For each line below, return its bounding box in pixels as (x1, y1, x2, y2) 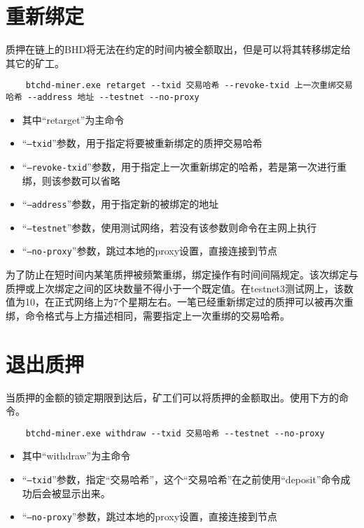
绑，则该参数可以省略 (22, 173, 120, 187)
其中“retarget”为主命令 (22, 112, 125, 127)
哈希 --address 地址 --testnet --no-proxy (6, 92, 199, 102)
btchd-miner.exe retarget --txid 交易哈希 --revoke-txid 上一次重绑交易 (25, 80, 353, 91)
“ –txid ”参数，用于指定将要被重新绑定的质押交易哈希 (22, 136, 262, 150)
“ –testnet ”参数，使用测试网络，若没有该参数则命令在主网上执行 (22, 220, 317, 234)
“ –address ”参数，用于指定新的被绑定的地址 (22, 197, 219, 211)
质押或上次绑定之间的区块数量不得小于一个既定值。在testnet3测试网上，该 (6, 280, 344, 295)
